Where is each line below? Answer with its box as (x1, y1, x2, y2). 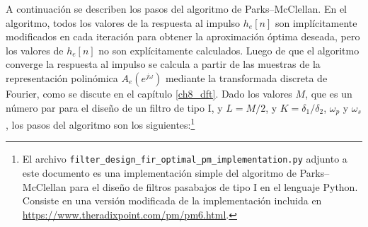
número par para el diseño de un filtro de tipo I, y (6, 100, 223, 115)
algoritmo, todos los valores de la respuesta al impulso (6, 15, 241, 30)
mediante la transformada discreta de (165, 70, 328, 85)
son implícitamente (275, 15, 357, 30)
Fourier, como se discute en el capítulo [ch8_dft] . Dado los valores (6, 86, 292, 100)
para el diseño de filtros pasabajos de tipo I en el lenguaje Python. (69, 179, 358, 194)
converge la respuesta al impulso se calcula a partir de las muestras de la (6, 57, 321, 71)
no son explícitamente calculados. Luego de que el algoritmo (98, 42, 360, 57)
